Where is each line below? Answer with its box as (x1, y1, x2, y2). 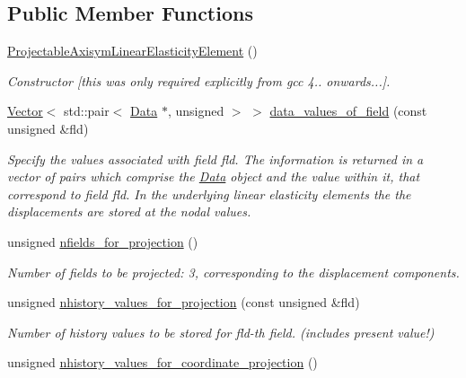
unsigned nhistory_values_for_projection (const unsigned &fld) (7, 293, 360, 312)
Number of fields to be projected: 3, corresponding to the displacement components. (7, 262, 460, 281)
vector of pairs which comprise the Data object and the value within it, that (7, 167, 420, 186)
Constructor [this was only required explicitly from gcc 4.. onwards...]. (7, 71, 391, 90)
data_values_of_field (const (269, 101, 427, 120)
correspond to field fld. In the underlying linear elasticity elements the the (7, 184, 411, 203)
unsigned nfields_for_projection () (7, 232, 198, 251)
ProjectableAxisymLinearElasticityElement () (7, 41, 258, 60)
